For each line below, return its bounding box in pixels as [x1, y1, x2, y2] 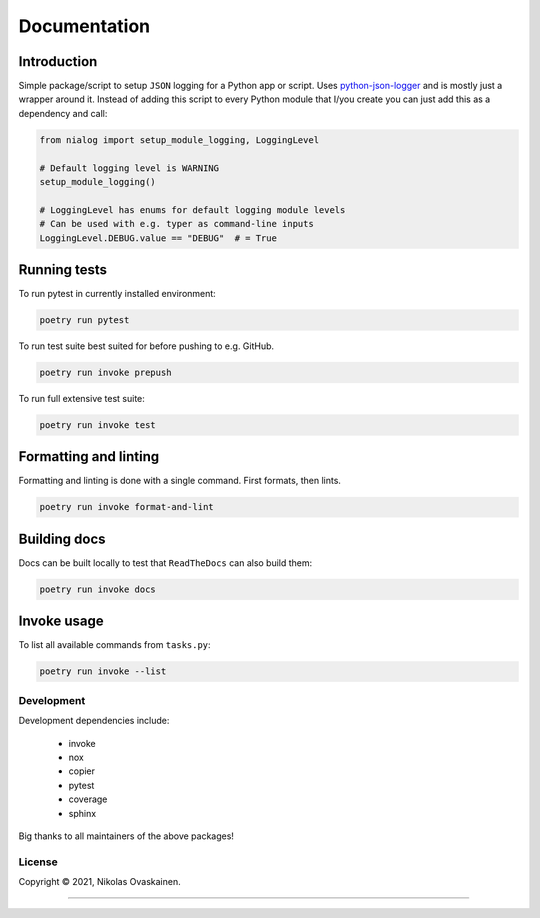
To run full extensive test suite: [18, 393, 145, 404]
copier [68, 765, 95, 777]
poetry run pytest [39, 315, 130, 326]
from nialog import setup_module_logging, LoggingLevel [39, 134, 320, 145]
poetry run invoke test [39, 419, 157, 430]
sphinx [68, 807, 97, 819]
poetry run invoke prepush [39, 367, 172, 379]
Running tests [18, 261, 108, 278]
